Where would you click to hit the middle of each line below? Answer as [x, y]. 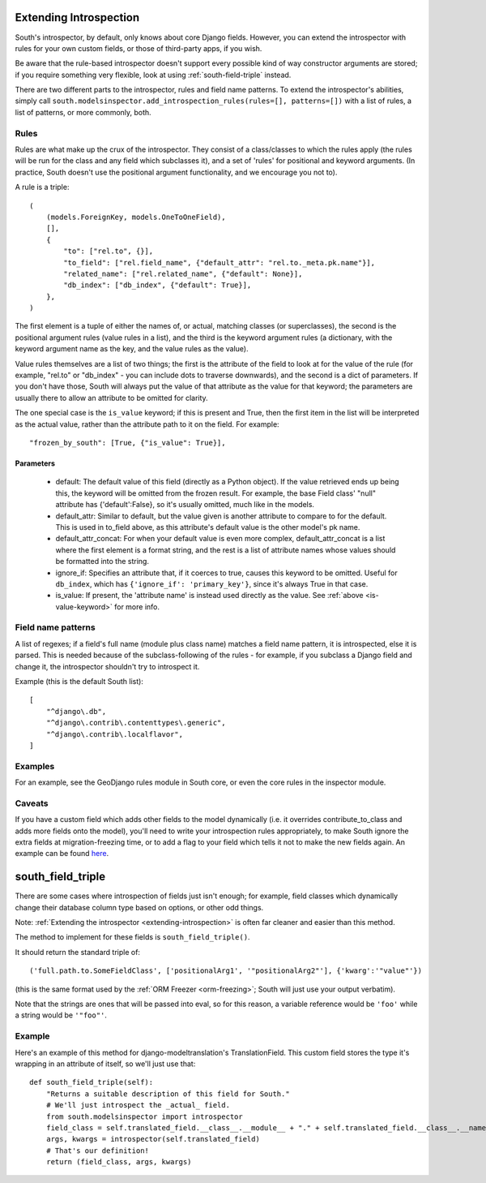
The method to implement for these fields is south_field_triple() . [132, 937]
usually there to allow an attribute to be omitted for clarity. [111, 398]
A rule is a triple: [42, 187]
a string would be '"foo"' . [61, 1015]
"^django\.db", [76, 711]
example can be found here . [62, 854]
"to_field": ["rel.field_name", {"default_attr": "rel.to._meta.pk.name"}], [220, 262]
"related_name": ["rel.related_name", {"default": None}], [183, 273]
